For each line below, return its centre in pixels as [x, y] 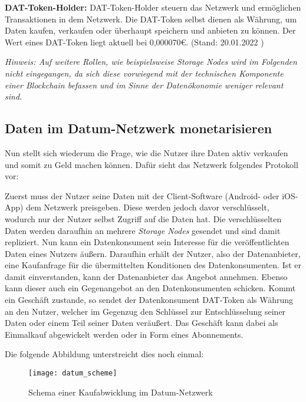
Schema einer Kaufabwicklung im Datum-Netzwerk [121, 392]
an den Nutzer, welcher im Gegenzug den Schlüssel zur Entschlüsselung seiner [145, 311]
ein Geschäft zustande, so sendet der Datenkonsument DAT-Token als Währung [149, 300]
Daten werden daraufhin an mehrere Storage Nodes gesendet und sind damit [143, 230]
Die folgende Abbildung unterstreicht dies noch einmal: [104, 354]
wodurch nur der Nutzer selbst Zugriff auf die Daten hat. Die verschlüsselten [143, 218]
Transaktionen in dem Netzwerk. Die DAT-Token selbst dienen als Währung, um [151, 19]
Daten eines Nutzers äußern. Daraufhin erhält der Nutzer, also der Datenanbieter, [153, 253]
